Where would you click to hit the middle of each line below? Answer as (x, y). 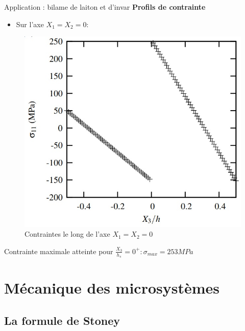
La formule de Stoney (62, 320)
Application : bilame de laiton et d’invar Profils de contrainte (105, 7)
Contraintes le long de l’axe (67, 234)
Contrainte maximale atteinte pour (59, 251)
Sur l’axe (30, 24)
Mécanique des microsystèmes (112, 288)
